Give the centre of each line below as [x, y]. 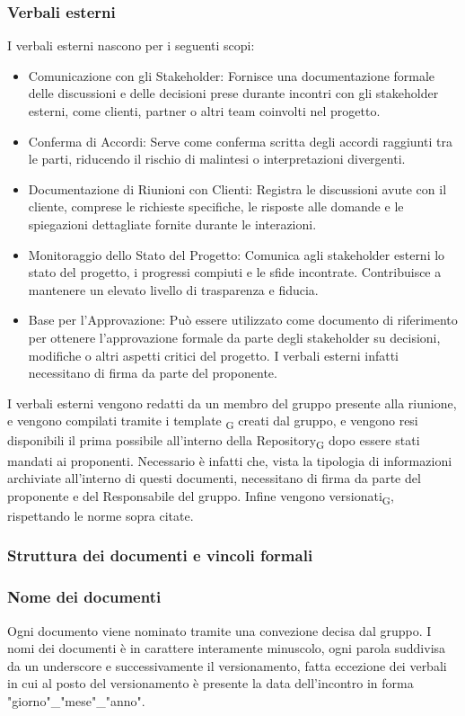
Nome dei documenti [84, 597]
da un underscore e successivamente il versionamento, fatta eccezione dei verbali [227, 665]
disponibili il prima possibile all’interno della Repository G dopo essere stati [214, 442]
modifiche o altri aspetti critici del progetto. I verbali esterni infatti [213, 355]
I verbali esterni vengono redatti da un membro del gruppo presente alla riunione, [232, 403]
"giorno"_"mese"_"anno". [76, 700]
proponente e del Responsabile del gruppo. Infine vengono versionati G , [201, 497]
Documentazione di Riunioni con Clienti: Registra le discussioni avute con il [237, 188]
